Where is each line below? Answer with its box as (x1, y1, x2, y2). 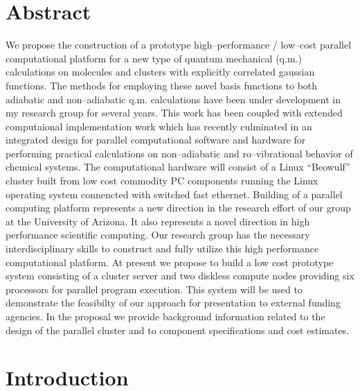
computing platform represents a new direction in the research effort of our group (6, 200, 351, 215)
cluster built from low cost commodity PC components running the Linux (6, 173, 318, 188)
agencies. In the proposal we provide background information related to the (6, 309, 325, 323)
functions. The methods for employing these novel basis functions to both (6, 78, 318, 92)
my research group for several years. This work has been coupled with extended (6, 105, 343, 120)
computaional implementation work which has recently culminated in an (6, 119, 312, 133)
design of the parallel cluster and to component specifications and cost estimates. (6, 322, 350, 337)
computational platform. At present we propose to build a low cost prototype (6, 254, 334, 269)
